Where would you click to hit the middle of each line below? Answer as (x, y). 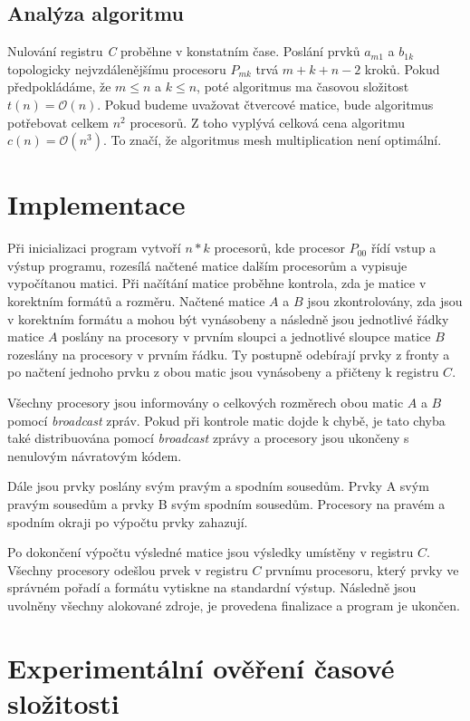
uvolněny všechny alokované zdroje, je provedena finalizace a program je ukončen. (234, 605)
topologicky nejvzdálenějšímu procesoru (117, 68)
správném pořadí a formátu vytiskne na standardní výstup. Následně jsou (212, 587)
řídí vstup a (403, 248)
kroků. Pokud (402, 68)
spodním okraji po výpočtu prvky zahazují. (128, 521)
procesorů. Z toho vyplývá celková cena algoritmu (267, 122)
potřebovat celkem (58, 122)
